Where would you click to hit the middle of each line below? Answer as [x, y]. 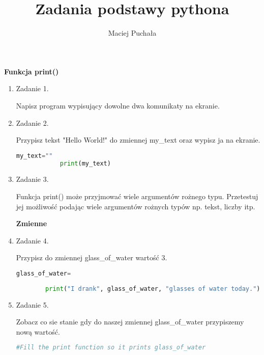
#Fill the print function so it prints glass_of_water [111, 348]
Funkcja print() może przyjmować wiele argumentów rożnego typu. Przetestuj [137, 196]
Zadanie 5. [32, 304]
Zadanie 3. [32, 179]
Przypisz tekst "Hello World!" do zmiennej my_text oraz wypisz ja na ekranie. [138, 140]
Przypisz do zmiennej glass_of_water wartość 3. [92, 257]
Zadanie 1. [32, 88]
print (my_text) [85, 163]
